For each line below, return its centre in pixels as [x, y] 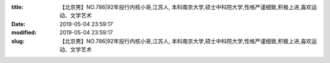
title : [17, 7]
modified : [24, 33]
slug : [18, 41]
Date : [18, 24]
